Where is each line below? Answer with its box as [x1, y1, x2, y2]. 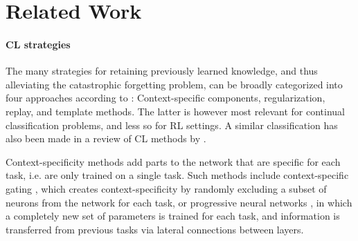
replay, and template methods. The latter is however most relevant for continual [6, 104, 346, 118]
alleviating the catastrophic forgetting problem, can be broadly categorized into [6, 77, 343, 91]
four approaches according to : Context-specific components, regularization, [6, 90, 325, 105]
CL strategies [6, 37, 71, 51]
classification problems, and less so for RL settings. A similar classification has [6, 117, 338, 132]
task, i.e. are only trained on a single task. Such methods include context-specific [6, 168, 349, 182]
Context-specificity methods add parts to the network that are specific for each [6, 154, 341, 168]
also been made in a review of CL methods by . [6, 131, 206, 146]
